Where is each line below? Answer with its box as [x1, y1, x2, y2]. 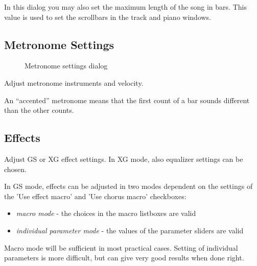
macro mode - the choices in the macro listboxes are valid [16, 208, 196, 219]
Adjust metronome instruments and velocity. [4, 77, 144, 88]
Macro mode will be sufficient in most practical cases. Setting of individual [4, 242, 238, 253]
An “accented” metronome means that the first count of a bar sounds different [4, 94, 250, 105]
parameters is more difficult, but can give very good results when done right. [4, 252, 244, 263]
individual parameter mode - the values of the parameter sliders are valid [16, 225, 244, 235]
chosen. [4, 163, 27, 174]
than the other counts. [4, 105, 74, 115]
